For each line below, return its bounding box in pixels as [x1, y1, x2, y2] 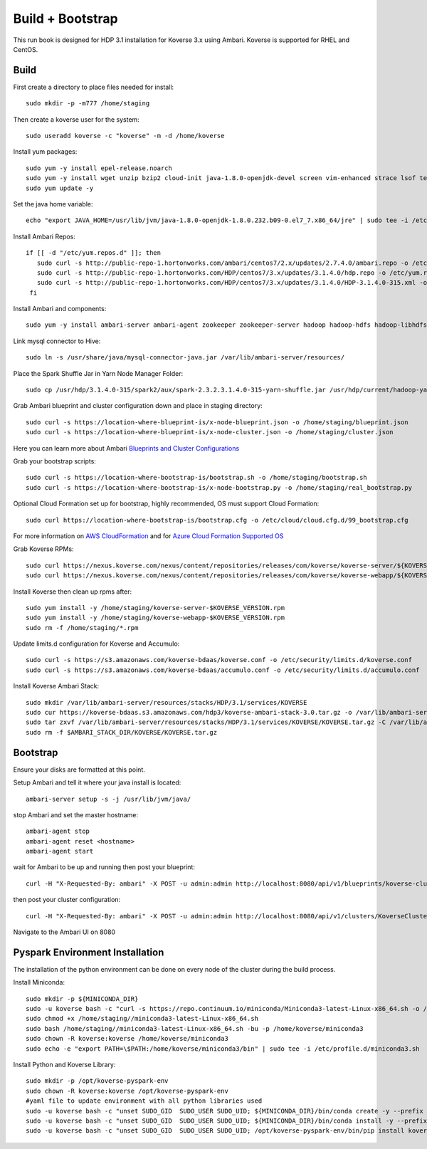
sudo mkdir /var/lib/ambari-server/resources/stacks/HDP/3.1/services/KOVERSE [26, 698, 307, 706]
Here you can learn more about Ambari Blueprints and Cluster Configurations [13, 444, 240, 452]
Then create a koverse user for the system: [13, 115, 140, 124]
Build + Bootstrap [13, 11, 118, 26]
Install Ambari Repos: [13, 232, 76, 241]
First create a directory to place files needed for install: [13, 83, 174, 91]
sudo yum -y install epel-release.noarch [26, 164, 172, 172]
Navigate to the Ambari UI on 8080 [13, 928, 116, 936]
